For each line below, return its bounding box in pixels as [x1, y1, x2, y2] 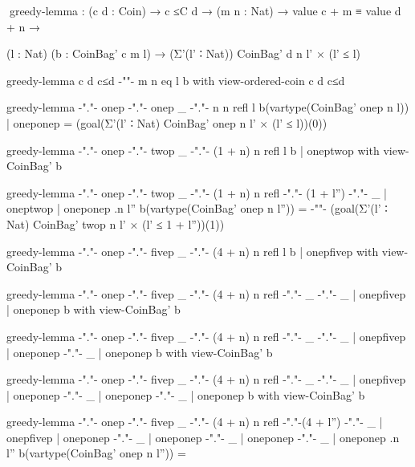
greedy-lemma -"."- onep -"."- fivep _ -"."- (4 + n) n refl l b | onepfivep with [6, 242, 379, 259]
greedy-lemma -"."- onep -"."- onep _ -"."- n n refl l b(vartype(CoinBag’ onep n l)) [6, 99, 409, 116]
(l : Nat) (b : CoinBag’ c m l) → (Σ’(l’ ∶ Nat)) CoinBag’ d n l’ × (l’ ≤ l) [6, 45, 361, 62]
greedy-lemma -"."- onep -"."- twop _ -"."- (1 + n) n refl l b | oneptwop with [6, 141, 380, 158]
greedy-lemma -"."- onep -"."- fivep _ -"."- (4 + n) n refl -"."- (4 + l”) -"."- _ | [6, 413, 383, 430]
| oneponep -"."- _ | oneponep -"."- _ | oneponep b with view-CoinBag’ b [6, 386, 365, 403]
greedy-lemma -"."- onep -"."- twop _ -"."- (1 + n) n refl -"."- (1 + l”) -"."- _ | [6, 184, 387, 201]
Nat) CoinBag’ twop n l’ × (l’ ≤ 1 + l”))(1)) [6, 215, 225, 232]
